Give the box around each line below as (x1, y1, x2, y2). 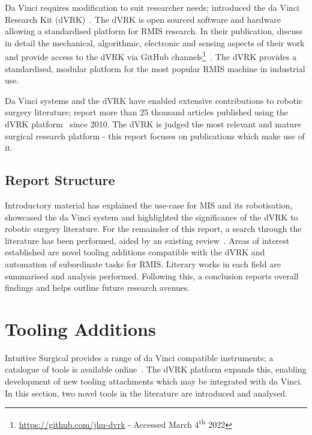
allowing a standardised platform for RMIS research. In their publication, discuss (5, 25, 303, 37)
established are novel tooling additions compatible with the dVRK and (5, 246, 265, 258)
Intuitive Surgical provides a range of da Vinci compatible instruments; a (5, 351, 274, 364)
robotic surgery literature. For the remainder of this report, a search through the (5, 222, 302, 235)
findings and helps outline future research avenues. (5, 281, 190, 294)
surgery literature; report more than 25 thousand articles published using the (5, 106, 289, 118)
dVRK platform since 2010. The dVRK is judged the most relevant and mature (5, 118, 301, 130)
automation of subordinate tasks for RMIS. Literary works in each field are (5, 257, 281, 270)
